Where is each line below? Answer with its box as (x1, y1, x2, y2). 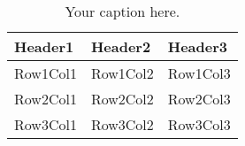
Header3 (167, 36, 227, 57)
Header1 (14, 36, 74, 57)
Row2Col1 (14, 88, 77, 109)
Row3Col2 (90, 114, 154, 134)
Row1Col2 (90, 63, 154, 83)
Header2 (90, 36, 151, 57)
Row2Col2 (90, 88, 154, 109)
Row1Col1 (14, 63, 77, 83)
